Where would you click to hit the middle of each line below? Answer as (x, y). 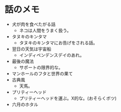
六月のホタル (25, 104)
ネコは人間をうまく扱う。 (45, 30)
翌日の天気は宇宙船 (31, 49)
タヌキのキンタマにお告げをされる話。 (58, 42)
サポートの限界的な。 (41, 67)
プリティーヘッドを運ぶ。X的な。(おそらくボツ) (68, 98)
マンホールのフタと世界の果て (42, 74)
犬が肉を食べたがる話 (33, 24)
